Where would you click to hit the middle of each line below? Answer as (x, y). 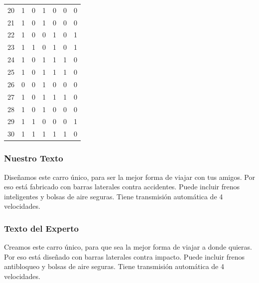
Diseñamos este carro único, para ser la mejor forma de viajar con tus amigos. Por (129, 177)
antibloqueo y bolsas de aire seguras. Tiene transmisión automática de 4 (114, 266)
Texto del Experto (41, 228)
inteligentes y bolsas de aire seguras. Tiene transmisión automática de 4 (114, 196)
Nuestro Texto (34, 158)
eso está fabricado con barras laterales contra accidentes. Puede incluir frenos (122, 187)
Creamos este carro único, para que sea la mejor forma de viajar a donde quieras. (128, 247)
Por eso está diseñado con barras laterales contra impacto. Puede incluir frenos (124, 256)
